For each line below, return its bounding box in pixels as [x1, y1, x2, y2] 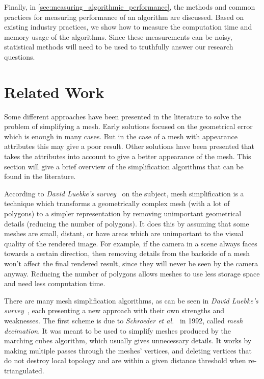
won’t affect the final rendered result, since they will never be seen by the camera [4, 258, 258, 268]
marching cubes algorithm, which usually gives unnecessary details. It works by [4, 335, 252, 346]
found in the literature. [4, 171, 76, 182]
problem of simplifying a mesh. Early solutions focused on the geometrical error [4, 121, 253, 132]
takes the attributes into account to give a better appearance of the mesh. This [4, 151, 251, 162]
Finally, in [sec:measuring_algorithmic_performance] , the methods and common [4, 2, 255, 12]
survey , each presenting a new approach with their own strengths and [4, 305, 225, 316]
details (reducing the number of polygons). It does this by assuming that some [4, 218, 249, 229]
